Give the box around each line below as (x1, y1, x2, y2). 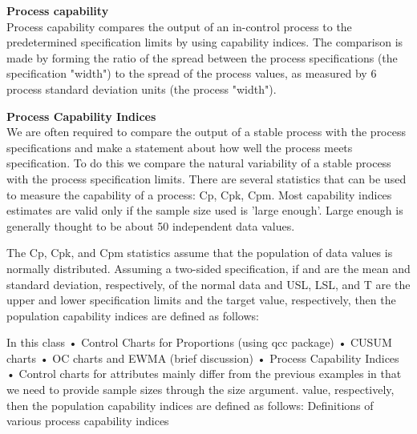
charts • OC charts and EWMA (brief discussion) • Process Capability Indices (6, 349, 399, 366)
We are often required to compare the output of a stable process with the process (6, 123, 406, 140)
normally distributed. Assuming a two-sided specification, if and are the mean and (6, 259, 411, 276)
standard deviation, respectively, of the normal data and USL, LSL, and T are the (6, 275, 411, 292)
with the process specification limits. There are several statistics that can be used (6, 170, 407, 187)
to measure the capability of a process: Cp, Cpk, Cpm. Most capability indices (6, 186, 392, 203)
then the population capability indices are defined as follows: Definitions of (6, 396, 374, 413)
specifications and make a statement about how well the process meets (6, 139, 353, 155)
